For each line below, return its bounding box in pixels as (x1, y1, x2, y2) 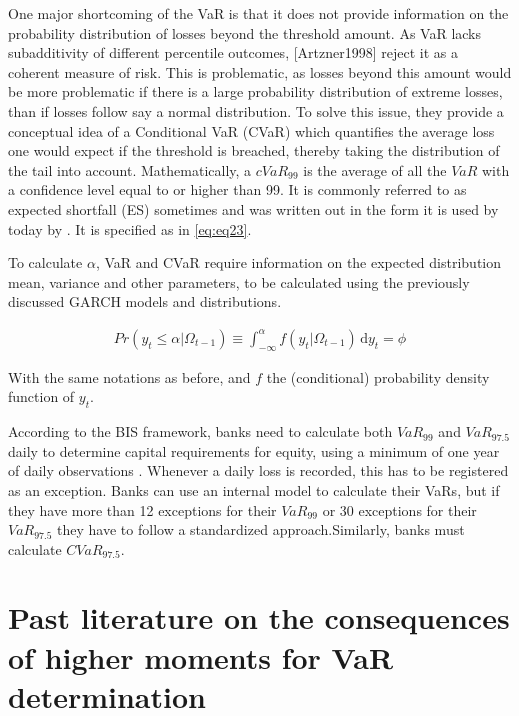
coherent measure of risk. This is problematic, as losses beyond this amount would (8, 61, 512, 82)
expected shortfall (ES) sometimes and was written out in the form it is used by (8, 198, 499, 219)
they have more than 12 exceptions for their (8, 499, 277, 520)
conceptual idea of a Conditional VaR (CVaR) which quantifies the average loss (8, 120, 495, 141)
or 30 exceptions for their (322, 499, 477, 520)
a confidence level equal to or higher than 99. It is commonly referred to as (8, 179, 467, 200)
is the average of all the (303, 159, 447, 180)
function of (8, 386, 75, 407)
